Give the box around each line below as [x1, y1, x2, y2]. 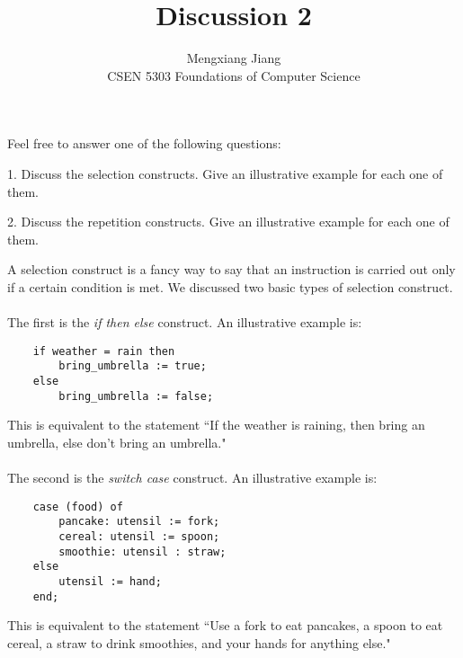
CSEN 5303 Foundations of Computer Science [107, 66, 361, 84]
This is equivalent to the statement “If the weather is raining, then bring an [7, 415, 425, 434]
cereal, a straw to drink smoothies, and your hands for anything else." [7, 633, 391, 652]
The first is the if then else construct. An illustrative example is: [7, 313, 362, 332]
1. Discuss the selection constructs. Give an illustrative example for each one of [7, 164, 443, 182]
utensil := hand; [58, 574, 162, 588]
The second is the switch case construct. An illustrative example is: [7, 468, 378, 487]
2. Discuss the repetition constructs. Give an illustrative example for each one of [7, 212, 450, 231]
